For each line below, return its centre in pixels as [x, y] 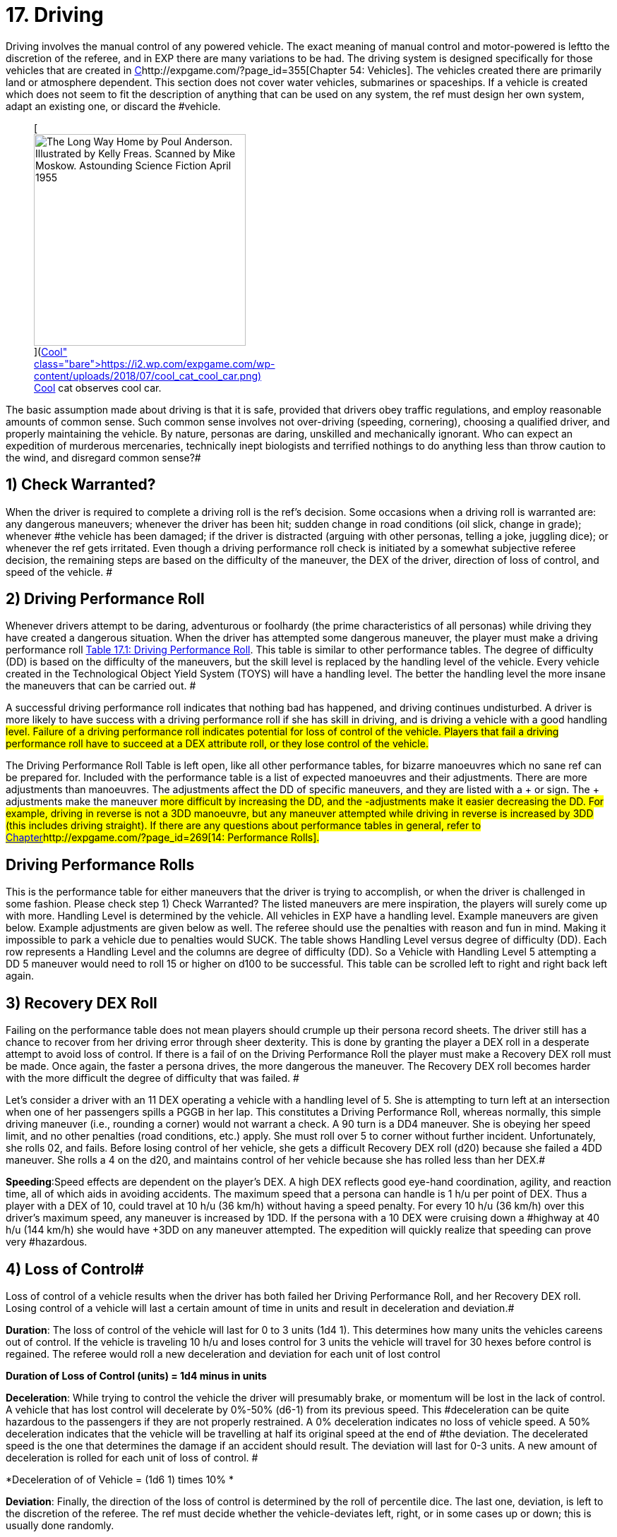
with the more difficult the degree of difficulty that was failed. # [152, 1078]
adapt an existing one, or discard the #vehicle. [113, 106]
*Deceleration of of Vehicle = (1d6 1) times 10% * [120, 1479]
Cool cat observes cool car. [98, 387]
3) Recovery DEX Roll [82, 1003]
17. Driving [55, 15]
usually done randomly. [60, 1525]
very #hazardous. [47, 1242]
